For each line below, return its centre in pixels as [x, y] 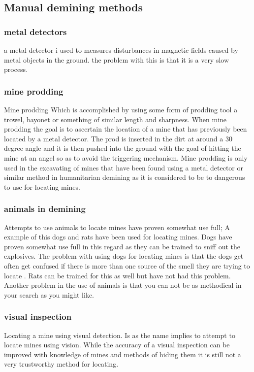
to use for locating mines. [42, 186]
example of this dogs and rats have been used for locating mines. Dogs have [118, 237]
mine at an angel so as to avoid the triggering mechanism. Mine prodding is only [126, 157]
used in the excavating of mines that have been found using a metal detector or [124, 167]
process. [16, 69]
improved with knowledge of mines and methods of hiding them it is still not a [123, 354]
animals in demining [45, 209]
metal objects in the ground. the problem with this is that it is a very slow [117, 59]
